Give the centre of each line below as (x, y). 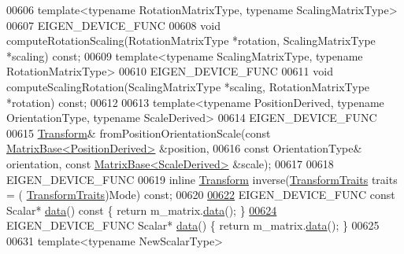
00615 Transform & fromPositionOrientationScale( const (139, 133)
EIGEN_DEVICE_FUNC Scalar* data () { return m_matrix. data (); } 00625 (193, 225)
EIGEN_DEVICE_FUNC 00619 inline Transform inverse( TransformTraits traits (202, 179)
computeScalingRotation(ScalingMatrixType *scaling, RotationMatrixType (188, 86)
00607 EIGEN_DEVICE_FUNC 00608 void (113, 25)
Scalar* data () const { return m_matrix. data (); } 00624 (142, 210)
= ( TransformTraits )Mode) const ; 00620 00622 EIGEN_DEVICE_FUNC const (201, 195)
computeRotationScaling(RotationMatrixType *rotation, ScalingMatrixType (191, 40)
